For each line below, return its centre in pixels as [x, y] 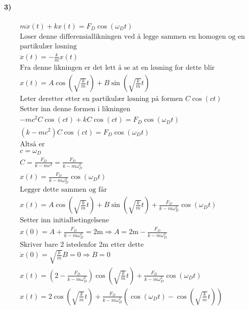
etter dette [127, 245]
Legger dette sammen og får [63, 190]
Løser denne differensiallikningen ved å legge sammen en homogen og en [132, 36]
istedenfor [81, 245]
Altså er [32, 144]
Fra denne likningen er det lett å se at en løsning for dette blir [117, 68]
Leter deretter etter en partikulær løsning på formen [101, 99]
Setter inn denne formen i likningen [75, 109]
